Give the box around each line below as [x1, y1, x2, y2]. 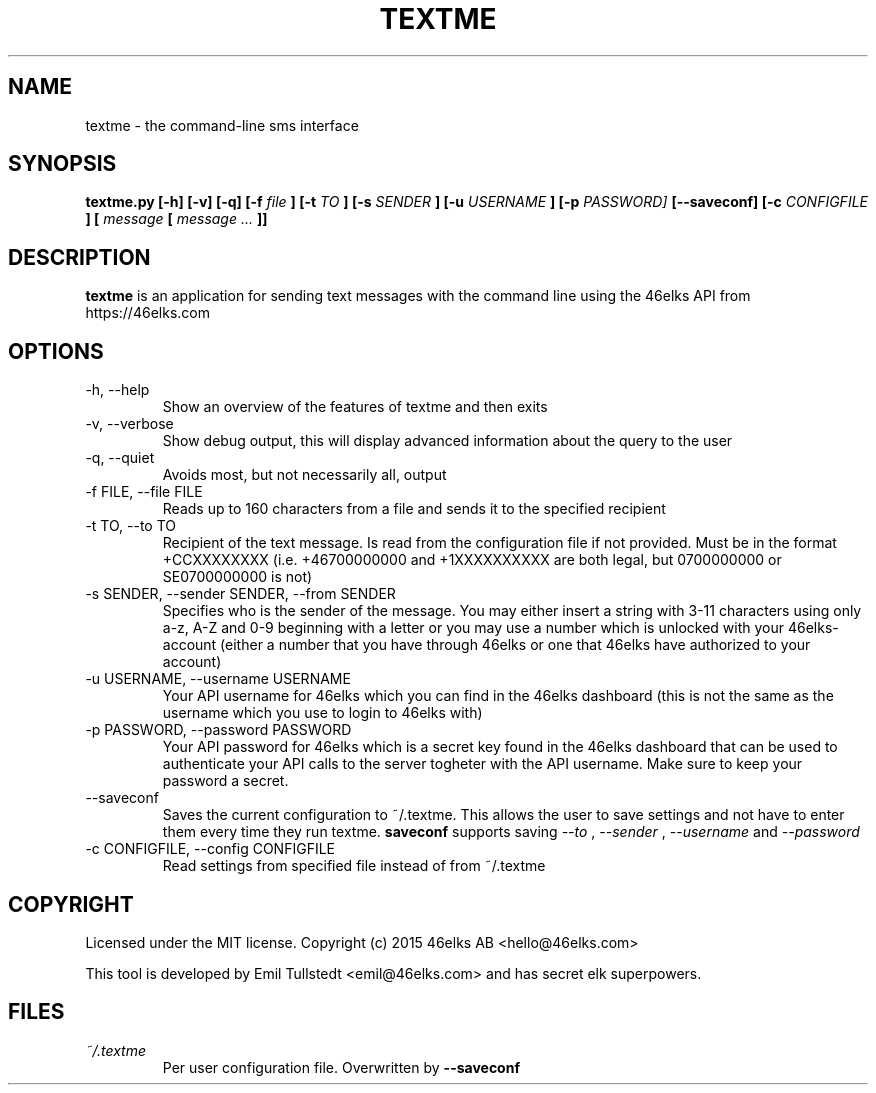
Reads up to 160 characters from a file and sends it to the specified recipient [162, 500, 666, 518]
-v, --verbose [85, 415, 174, 433]
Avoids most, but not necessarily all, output [162, 466, 447, 484]
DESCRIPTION [8, 244, 151, 270]
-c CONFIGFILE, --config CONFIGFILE [85, 840, 335, 858]
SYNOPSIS [8, 151, 117, 177]
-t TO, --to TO [85, 517, 177, 535]
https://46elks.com [85, 304, 210, 322]
